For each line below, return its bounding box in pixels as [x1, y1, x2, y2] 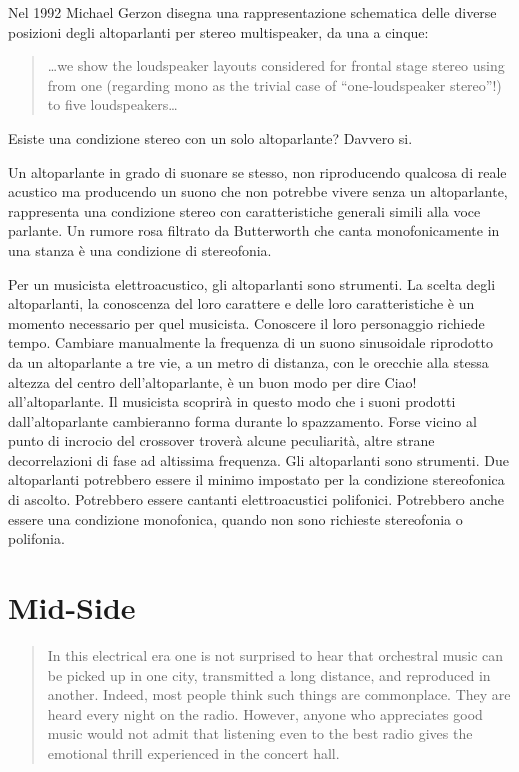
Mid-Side [8, 587, 136, 628]
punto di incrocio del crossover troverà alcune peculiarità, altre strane [8, 430, 435, 451]
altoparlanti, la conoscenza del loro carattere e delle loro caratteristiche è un [8, 293, 475, 314]
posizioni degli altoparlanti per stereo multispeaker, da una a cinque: [8, 21, 429, 42]
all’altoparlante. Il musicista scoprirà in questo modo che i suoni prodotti [8, 391, 456, 412]
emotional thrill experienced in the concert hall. [47, 742, 340, 763]
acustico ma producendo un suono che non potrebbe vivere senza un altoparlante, [8, 181, 508, 202]
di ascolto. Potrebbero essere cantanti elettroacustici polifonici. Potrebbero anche [8, 489, 504, 510]
